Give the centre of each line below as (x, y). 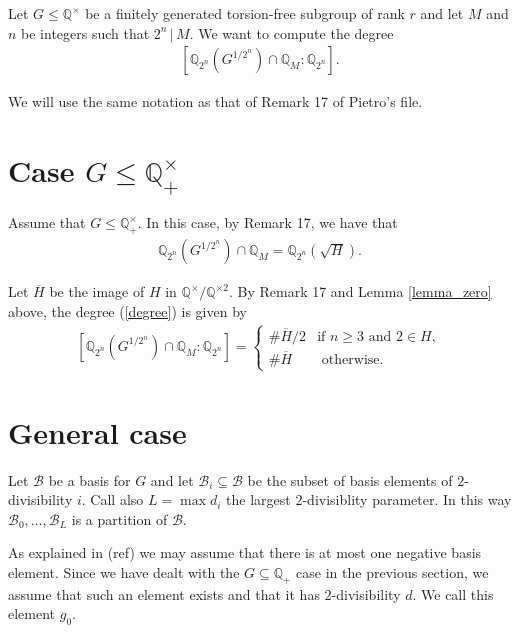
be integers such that (85, 32)
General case (97, 431)
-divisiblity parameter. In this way (407, 499)
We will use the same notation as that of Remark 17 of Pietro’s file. (215, 101)
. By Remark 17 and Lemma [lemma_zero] (360, 291)
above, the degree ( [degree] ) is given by (127, 310)
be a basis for (89, 479)
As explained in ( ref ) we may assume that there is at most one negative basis (245, 552)
